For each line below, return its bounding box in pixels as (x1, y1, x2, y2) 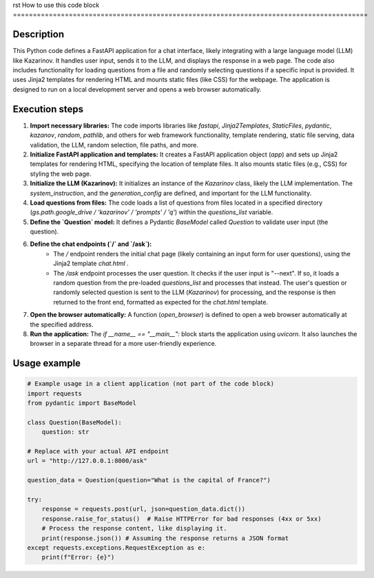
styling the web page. (30, 169, 92, 178)
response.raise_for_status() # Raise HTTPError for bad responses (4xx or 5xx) (41, 515, 322, 523)
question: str (41, 428, 90, 436)
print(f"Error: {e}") (41, 553, 115, 561)
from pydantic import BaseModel (27, 400, 137, 407)
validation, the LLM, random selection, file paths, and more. (30, 141, 199, 149)
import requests (27, 389, 83, 398)
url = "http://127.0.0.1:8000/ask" (27, 457, 147, 465)
